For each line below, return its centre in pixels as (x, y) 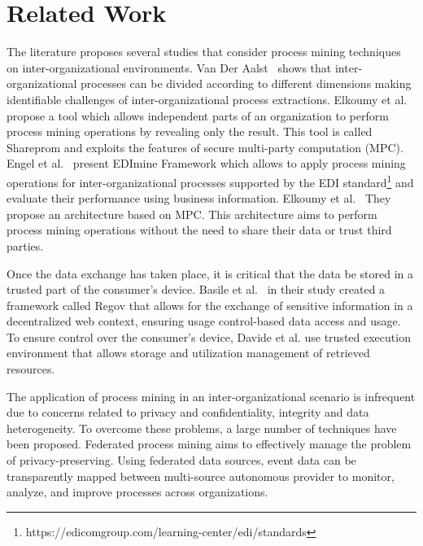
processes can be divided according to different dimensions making (246, 83)
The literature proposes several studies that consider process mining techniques (204, 52)
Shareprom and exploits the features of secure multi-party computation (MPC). (205, 147)
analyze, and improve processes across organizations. (137, 492)
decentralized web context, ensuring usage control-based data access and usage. (204, 321)
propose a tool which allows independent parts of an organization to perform (198, 115)
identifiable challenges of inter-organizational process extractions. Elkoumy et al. (207, 99)
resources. (31, 369)
